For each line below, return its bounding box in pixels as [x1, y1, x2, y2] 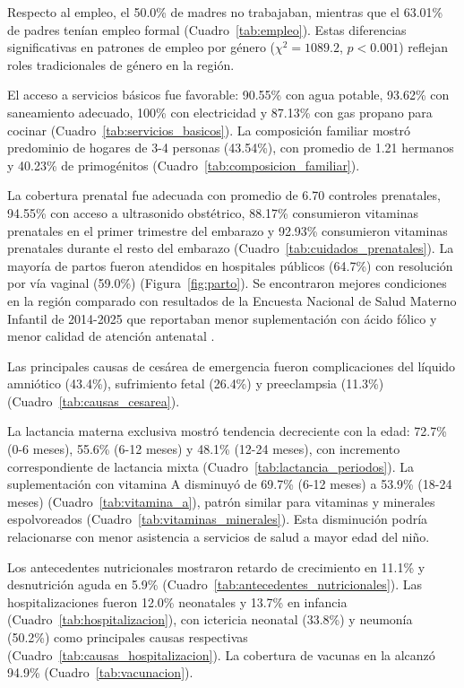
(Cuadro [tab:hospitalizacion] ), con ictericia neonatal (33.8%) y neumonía [7, 610, 413, 629]
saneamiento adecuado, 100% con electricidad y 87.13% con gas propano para [7, 102, 433, 121]
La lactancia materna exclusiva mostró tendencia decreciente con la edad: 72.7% [7, 422, 447, 440]
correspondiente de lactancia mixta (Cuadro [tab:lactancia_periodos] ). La [7, 457, 415, 475]
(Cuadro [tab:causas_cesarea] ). [7, 391, 180, 410]
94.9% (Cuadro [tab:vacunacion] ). [7, 663, 193, 682]
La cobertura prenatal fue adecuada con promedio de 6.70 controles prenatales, [7, 186, 441, 205]
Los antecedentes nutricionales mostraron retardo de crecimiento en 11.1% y [7, 557, 425, 576]
